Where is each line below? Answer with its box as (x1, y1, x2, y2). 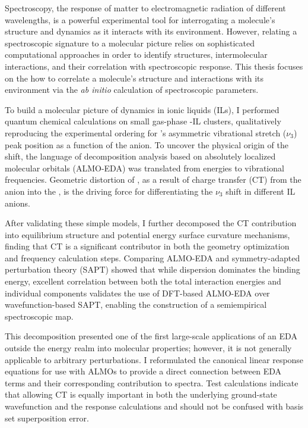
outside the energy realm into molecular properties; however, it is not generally (5, 342, 292, 354)
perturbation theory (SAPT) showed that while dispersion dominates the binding (5, 263, 300, 276)
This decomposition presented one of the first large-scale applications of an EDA (5, 330, 297, 342)
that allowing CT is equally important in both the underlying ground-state (5, 388, 277, 401)
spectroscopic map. (5, 310, 74, 322)
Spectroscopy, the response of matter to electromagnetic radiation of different (5, 2, 286, 14)
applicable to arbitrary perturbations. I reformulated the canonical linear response (5, 353, 304, 365)
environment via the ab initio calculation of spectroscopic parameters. (5, 83, 259, 96)
